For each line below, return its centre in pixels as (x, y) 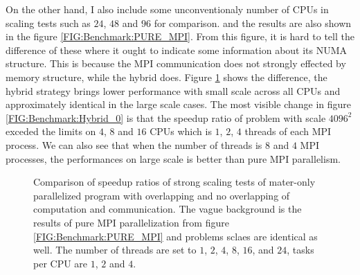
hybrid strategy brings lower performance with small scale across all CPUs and (173, 90)
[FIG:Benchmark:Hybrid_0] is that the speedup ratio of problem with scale (166, 117)
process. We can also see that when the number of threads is (134, 144)
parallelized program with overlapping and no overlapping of (162, 195)
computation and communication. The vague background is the (168, 209)
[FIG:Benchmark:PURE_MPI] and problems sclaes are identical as (175, 236)
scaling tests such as (48, 23)
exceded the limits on (51, 131)
